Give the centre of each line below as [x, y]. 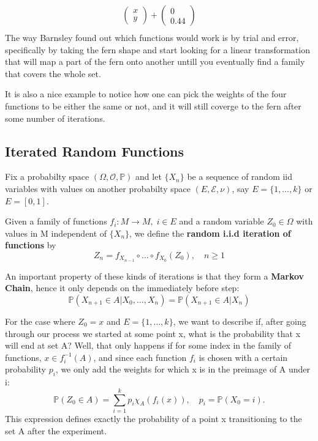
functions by [31, 245]
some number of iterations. [55, 118]
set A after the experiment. [56, 430]
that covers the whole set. [53, 73]
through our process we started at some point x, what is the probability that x [153, 333]
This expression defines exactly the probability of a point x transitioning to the [153, 418]
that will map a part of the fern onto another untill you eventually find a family [155, 61]
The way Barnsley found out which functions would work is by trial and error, [152, 38]
